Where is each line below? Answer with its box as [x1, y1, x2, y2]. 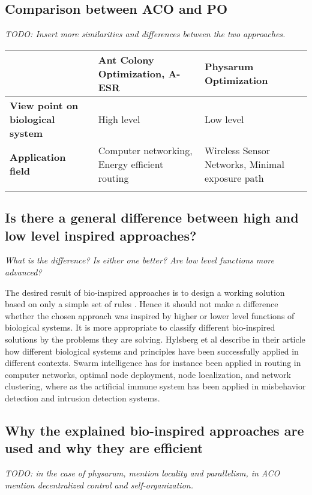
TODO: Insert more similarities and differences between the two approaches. [5, 28, 286, 40]
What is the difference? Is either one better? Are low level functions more [5, 254, 274, 266]
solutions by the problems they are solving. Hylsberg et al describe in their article [5, 332, 305, 345]
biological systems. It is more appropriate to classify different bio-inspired [5, 321, 275, 334]
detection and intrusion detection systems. [5, 391, 160, 404]
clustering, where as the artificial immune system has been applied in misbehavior [5, 380, 306, 392]
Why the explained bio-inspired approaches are [5, 421, 304, 439]
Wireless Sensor [204, 143, 271, 157]
